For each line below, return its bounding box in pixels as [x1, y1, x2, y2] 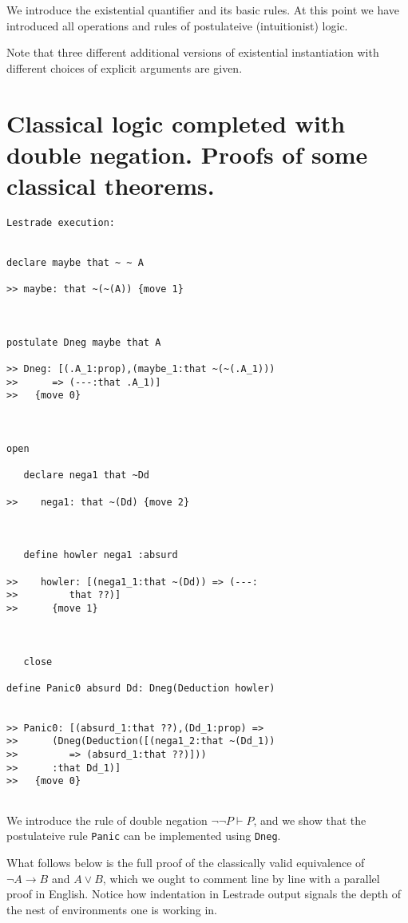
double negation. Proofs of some [6, 137, 368, 170]
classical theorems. [6, 168, 215, 201]
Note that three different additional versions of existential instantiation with [6, 44, 379, 61]
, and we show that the [253, 811, 366, 828]
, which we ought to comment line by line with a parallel [102, 870, 380, 886]
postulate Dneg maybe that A [6, 336, 161, 348]
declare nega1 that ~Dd [23, 469, 149, 481]
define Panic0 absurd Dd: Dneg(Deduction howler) [6, 682, 275, 694]
